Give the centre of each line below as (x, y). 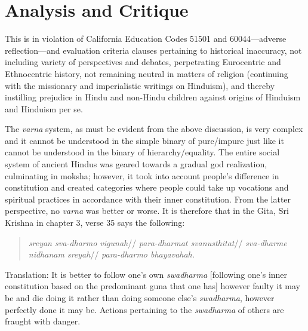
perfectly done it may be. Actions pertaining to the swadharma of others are (144, 309)
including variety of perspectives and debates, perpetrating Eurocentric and (143, 62)
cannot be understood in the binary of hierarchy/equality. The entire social (142, 152)
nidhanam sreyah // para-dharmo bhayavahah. (112, 254)
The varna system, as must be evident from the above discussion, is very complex (154, 129)
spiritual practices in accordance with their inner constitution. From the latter (148, 199)
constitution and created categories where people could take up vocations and (147, 187)
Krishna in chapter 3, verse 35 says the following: (95, 223)
